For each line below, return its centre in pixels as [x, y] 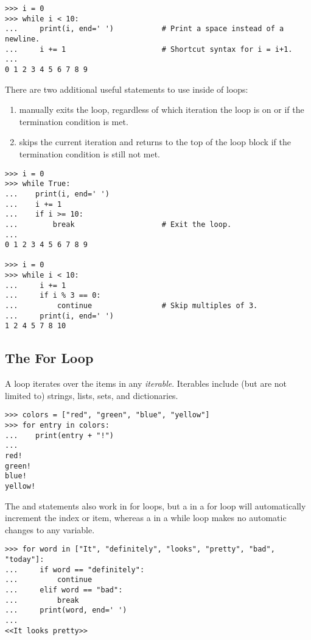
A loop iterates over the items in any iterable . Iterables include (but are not [146, 383]
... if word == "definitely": [75, 570]
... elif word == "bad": [64, 590]
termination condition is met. [74, 121]
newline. [23, 39]
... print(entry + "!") [59, 435]
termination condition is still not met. [90, 153]
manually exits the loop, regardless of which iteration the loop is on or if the [162, 110]
